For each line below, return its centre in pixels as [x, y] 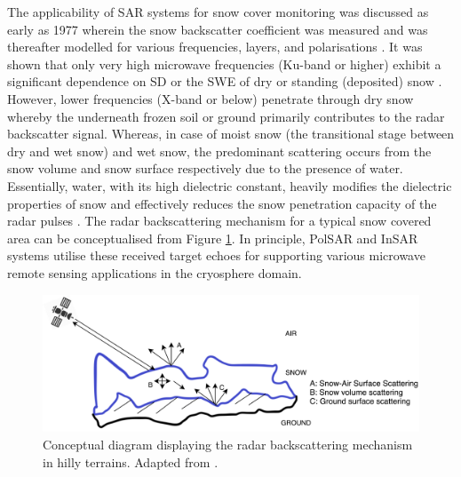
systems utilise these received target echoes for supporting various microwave [216, 255]
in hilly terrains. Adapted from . [131, 461]
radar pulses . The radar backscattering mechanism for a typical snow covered [219, 221]
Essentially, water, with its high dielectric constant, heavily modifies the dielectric [230, 185]
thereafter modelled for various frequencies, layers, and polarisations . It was [215, 47]
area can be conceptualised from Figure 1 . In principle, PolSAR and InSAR [213, 238]
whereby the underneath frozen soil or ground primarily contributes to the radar [226, 116]
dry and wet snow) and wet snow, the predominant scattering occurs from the [219, 151]
